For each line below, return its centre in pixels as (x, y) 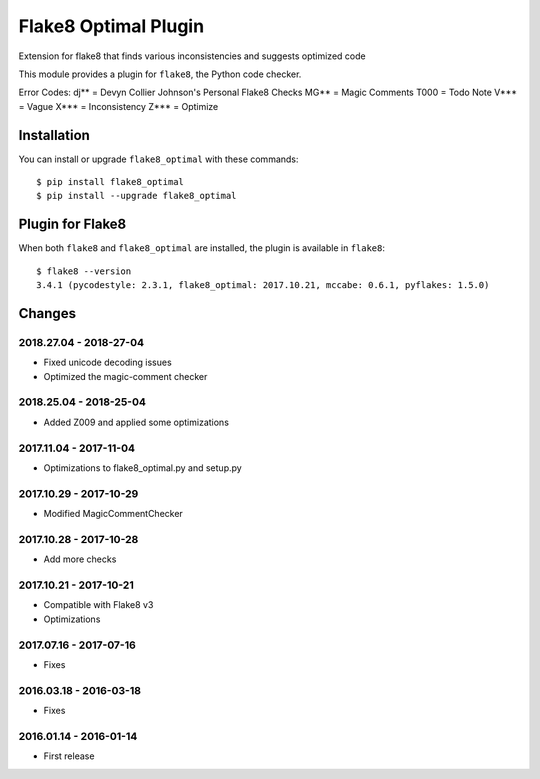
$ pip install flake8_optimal (110, 182)
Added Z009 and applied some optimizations (136, 422)
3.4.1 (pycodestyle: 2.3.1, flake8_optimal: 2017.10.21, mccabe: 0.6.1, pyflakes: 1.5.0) (263, 285)
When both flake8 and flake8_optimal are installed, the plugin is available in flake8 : (201, 248)
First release (69, 756)
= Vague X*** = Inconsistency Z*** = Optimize (118, 106)
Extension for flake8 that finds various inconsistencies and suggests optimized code (192, 56)
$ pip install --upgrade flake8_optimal (136, 196)
